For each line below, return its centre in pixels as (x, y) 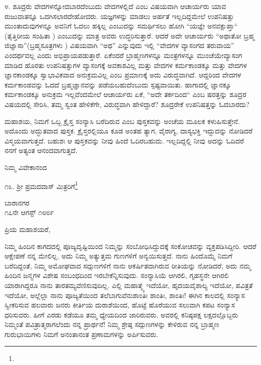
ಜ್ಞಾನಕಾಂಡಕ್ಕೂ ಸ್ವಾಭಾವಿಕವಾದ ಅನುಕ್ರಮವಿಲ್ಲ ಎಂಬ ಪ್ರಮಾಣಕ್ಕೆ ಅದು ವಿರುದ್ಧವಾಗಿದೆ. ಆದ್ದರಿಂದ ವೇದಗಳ (123, 75)
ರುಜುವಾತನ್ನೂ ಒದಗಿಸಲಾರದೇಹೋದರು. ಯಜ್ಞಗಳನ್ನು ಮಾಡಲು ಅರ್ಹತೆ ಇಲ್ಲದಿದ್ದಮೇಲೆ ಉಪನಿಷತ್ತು (119, 16)
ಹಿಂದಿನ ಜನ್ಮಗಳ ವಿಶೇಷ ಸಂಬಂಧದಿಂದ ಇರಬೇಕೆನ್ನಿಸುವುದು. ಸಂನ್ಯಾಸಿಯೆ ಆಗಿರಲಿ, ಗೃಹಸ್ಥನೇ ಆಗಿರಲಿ (117, 275)
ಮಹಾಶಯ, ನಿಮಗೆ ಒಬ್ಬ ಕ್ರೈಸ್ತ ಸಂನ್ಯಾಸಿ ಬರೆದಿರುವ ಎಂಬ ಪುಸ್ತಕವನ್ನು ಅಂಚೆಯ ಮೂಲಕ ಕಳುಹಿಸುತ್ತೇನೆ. (122, 121)
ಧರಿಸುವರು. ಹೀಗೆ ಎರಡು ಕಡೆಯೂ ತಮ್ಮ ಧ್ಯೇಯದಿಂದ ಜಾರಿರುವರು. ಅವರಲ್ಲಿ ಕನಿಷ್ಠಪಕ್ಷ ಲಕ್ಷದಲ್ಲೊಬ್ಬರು (121, 314)
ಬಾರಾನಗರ (17, 202)
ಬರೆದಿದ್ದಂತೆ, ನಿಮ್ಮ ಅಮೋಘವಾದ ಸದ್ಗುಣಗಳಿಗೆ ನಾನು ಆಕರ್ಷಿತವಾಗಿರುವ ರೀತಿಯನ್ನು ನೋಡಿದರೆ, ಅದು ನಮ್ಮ (128, 265)
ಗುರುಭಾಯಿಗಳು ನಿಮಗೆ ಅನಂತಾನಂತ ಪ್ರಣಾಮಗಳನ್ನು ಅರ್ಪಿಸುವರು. (81, 334)
